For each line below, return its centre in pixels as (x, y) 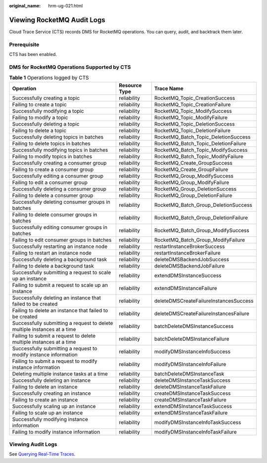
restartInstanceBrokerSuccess (189, 246)
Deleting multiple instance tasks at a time (60, 373)
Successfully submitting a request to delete (63, 323)
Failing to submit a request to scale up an (60, 285)
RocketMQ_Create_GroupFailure (191, 169)
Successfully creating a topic (46, 98)
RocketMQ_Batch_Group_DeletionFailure (201, 218)
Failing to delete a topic (39, 130)
